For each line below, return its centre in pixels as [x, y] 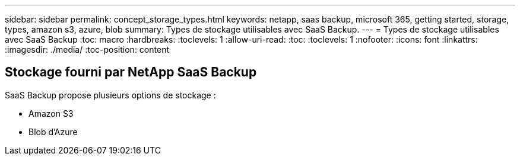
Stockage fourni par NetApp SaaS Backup [131, 72]
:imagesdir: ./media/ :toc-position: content [87, 49]
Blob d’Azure [53, 132]
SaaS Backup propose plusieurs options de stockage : [110, 95]
